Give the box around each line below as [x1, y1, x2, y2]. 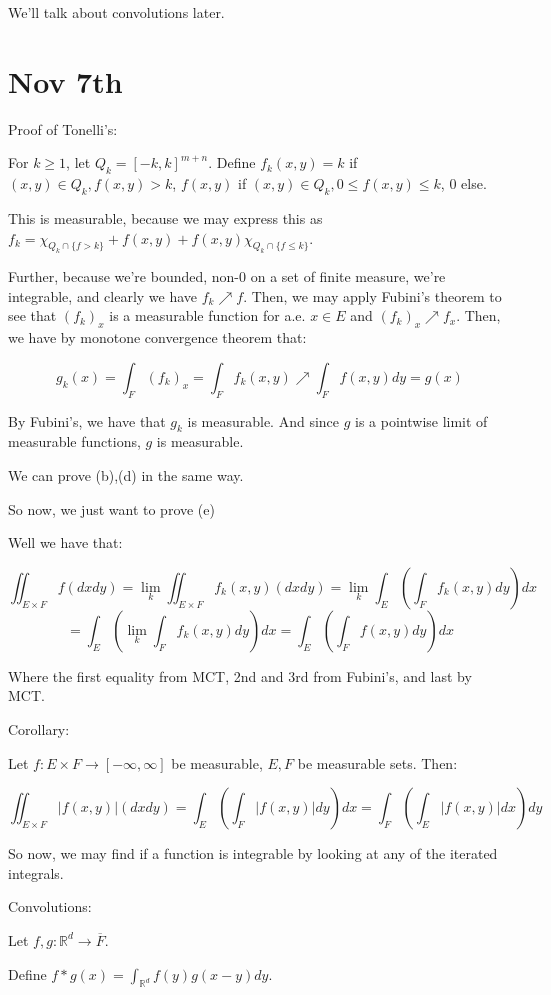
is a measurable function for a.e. [109, 305, 306, 326]
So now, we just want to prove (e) [8, 498, 215, 519]
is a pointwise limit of [355, 410, 488, 431]
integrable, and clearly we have [8, 285, 198, 306]
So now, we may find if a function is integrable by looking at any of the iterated [8, 843, 498, 864]
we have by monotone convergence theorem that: [8, 327, 307, 348]
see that [8, 305, 57, 326]
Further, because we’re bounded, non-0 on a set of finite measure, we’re [8, 266, 446, 287]
